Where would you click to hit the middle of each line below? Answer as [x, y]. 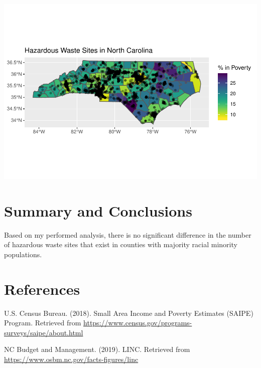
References [42, 289]
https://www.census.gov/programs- [138, 323]
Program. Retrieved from [43, 323]
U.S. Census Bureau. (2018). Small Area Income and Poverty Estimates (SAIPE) [129, 313]
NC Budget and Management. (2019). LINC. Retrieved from [97, 349]
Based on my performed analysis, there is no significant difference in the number [128, 234]
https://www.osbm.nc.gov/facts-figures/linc [71, 359]
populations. [23, 254]
